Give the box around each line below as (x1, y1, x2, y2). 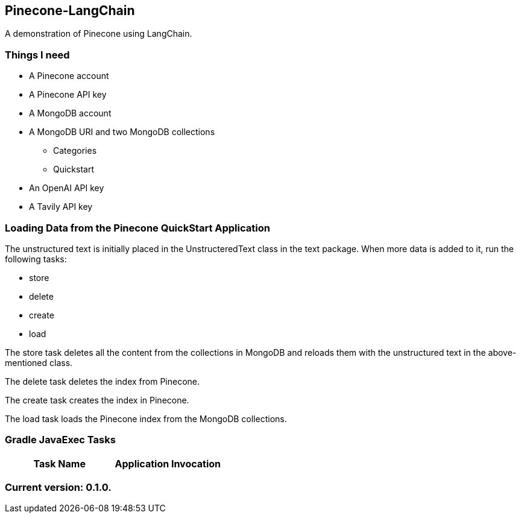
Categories (53, 145, 97, 156)
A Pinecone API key (29, 89, 107, 100)
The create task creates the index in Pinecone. (5, 394, 189, 405)
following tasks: (5, 253, 67, 264)
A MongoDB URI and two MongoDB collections (29, 127, 215, 137)
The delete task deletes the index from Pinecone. (5, 376, 200, 387)
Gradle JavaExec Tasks (5, 434, 116, 446)
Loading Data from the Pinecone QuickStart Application (5, 221, 270, 234)
